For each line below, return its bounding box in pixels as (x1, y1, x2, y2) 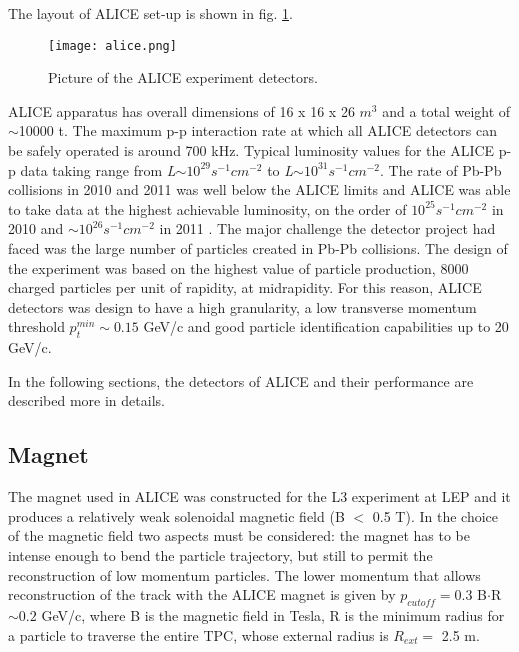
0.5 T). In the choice (372, 505, 498, 526)
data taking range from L (20, 159, 176, 180)
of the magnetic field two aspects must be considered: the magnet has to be (8, 525, 470, 546)
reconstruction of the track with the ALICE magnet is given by (8, 584, 396, 605)
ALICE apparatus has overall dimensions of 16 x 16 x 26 (8, 100, 355, 121)
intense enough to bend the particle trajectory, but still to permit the (8, 544, 433, 565)
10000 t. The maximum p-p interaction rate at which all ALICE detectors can (18, 120, 497, 141)
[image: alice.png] (48, 38, 177, 53)
